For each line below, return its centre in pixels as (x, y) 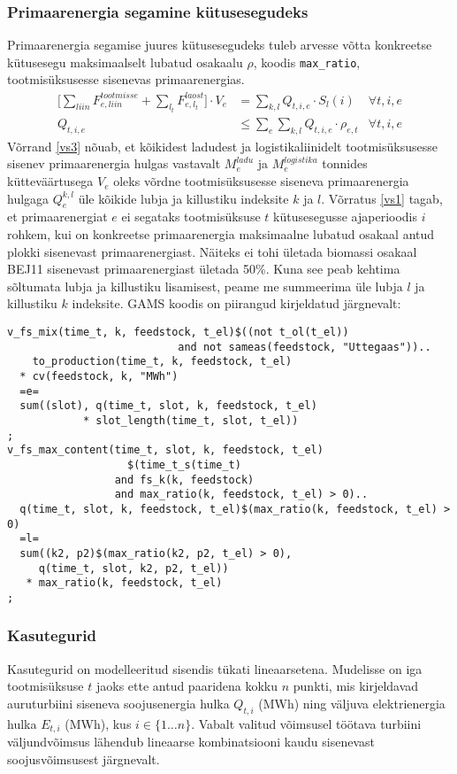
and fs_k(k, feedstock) (184, 480)
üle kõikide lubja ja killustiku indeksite (183, 198)
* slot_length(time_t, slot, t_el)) (190, 420)
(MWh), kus (98, 723)
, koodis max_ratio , (307, 62)
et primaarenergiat (57, 217)
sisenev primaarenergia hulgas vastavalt (114, 163)
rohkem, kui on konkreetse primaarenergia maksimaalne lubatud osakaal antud (221, 234)
